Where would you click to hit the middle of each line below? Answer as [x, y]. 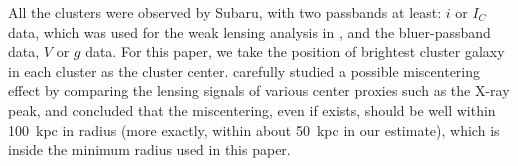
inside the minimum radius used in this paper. [149, 149]
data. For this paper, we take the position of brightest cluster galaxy [295, 51]
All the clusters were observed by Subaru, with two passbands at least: [225, 12]
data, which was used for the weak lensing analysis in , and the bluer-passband [249, 31]
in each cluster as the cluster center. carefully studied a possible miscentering [244, 70]
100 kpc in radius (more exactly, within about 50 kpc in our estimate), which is [254, 129]
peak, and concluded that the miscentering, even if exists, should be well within [252, 109]
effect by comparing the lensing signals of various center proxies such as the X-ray [259, 90]
